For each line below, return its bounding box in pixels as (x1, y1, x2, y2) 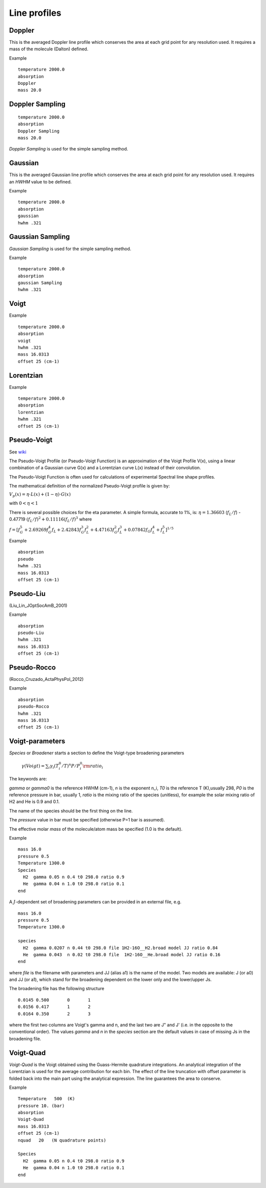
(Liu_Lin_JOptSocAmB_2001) (9, 602, 67, 608)
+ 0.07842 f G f (123, 527, 153, 534)
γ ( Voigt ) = (21, 763, 45, 769)
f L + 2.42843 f (52, 527, 81, 534)
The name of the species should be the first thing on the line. (9, 808, 133, 814)
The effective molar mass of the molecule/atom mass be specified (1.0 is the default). (9, 826, 183, 832)
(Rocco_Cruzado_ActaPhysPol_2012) (9, 676, 84, 682)
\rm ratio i (82, 763, 103, 770)
